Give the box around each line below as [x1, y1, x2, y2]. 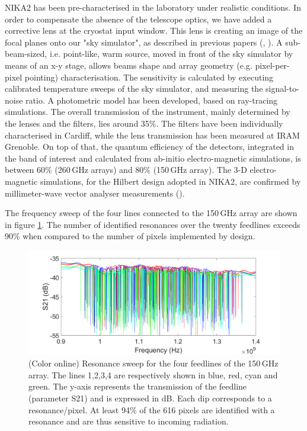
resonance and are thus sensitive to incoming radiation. [28, 415, 229, 427]
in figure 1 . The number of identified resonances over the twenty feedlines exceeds [5, 218, 300, 230]
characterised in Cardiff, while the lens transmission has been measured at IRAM [5, 128, 300, 141]
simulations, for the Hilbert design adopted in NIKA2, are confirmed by [40, 175, 301, 187]
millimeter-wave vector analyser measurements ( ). [5, 186, 185, 199]
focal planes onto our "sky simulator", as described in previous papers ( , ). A [5, 36, 283, 48]
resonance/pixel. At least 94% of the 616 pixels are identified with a [28, 403, 275, 416]
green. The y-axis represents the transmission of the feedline [28, 380, 247, 393]
